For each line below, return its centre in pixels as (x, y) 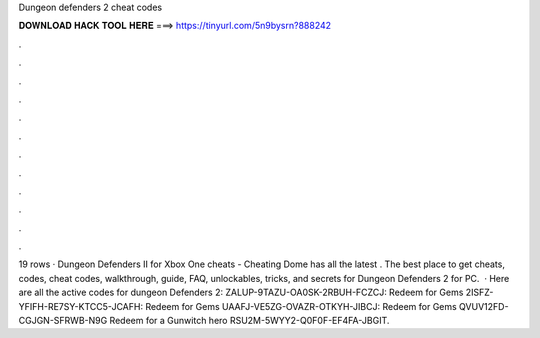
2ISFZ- (479, 292)
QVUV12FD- (483, 306)
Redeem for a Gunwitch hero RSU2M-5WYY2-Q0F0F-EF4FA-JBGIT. (249, 321)
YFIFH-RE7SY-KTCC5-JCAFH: (81, 306)
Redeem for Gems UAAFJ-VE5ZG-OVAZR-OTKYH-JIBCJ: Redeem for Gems (301, 306)
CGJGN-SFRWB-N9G (63, 321)
